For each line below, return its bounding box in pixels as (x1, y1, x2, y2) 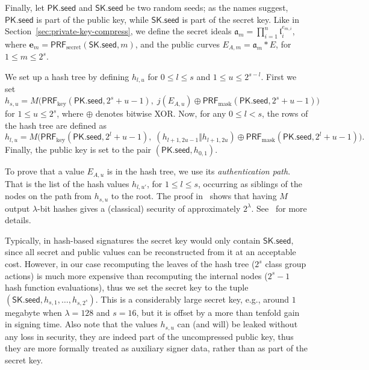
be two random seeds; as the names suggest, (126, 1, 288, 13)
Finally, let (5, 1, 45, 13)
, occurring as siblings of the (197, 177, 302, 190)
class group (265, 257, 306, 270)
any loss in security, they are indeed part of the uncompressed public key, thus (5, 330, 294, 342)
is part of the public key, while (36, 13, 149, 25)
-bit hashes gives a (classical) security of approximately (37, 202, 241, 214)
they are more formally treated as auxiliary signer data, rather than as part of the (5, 342, 308, 354)
